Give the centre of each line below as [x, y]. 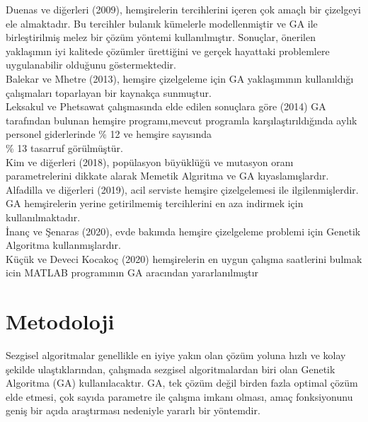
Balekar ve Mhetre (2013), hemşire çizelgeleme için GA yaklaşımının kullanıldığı [180, 78]
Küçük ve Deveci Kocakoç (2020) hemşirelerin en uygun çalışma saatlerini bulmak [184, 258]
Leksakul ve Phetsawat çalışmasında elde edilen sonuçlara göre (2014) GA [166, 106]
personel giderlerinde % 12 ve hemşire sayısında [109, 134]
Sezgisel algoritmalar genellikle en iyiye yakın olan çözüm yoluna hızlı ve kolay [176, 355]
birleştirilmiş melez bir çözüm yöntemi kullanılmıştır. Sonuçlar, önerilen [161, 37]
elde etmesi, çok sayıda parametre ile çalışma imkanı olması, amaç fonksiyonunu [179, 396]
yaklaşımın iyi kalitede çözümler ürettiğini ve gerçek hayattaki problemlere [168, 51]
